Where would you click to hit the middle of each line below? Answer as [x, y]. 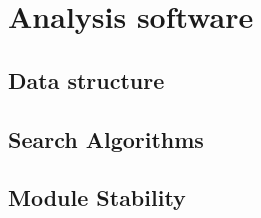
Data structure [86, 79]
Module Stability [97, 197]
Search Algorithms [106, 138]
